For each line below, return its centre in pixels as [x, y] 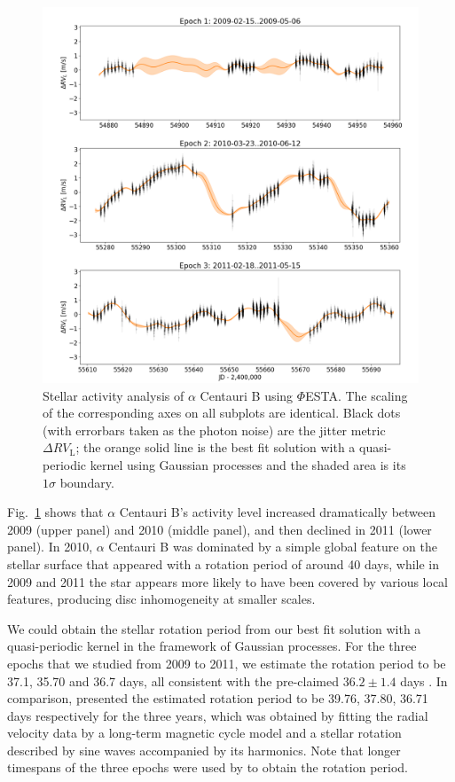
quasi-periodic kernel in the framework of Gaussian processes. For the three [212, 646]
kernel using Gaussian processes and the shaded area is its [248, 464]
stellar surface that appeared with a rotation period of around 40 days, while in [224, 563]
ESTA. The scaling [357, 395]
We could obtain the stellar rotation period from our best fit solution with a [214, 628]
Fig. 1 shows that [55, 512]
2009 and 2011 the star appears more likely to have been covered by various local [227, 581]
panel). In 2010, [50, 547]
